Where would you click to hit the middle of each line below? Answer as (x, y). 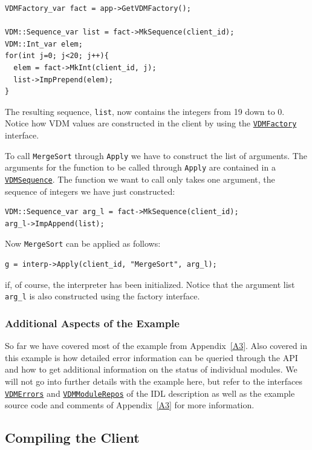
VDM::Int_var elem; (44, 44)
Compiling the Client (72, 438)
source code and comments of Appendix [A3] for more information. (130, 405)
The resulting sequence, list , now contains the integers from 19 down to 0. (145, 111)
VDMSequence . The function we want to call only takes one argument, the (140, 179)
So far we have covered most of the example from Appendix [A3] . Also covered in (156, 346)
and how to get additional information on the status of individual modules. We (151, 369)
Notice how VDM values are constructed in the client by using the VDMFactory (151, 123)
